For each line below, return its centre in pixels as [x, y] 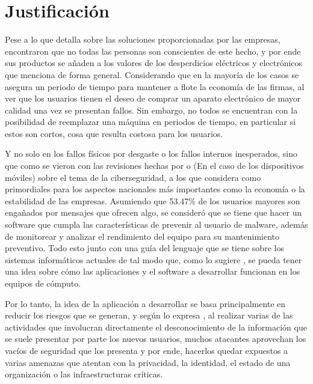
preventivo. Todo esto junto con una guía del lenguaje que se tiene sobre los [144, 248]
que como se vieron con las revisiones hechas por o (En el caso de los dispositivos [154, 166]
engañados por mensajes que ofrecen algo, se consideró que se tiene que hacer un [153, 212]
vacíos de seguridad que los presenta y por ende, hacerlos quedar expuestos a [147, 350]
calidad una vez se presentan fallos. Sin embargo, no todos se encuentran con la [151, 110]
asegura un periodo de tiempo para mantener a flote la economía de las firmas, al [155, 86]
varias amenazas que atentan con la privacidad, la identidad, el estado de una [148, 362]
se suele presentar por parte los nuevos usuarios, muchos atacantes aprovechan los [156, 339]
